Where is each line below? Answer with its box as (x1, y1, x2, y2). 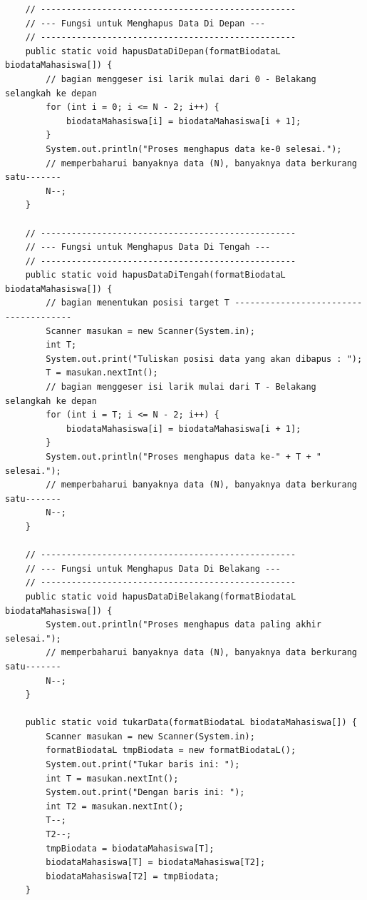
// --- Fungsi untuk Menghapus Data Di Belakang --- (25, 563, 281, 574)
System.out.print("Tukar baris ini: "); (46, 759, 240, 770)
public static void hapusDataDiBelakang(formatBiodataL (25, 591, 296, 602)
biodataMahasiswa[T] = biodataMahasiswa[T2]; (46, 857, 266, 868)
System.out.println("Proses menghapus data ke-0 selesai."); (46, 143, 342, 154)
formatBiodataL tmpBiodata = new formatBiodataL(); (46, 745, 296, 756)
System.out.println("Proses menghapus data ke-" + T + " (46, 452, 321, 462)
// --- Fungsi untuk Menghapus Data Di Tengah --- (25, 242, 271, 253)
